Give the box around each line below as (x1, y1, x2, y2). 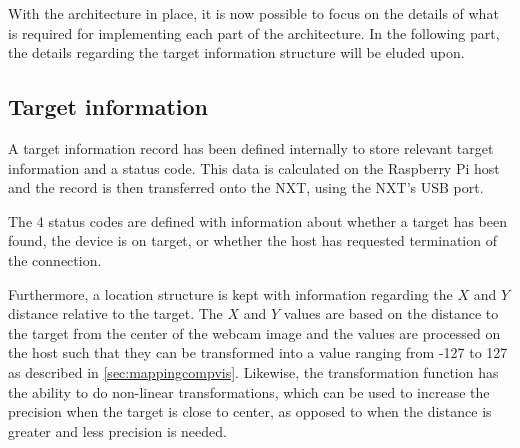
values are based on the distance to (283, 303, 499, 324)
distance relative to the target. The (8, 303, 223, 324)
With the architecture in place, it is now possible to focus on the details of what (8, 3, 499, 23)
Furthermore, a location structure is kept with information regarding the (8, 283, 453, 304)
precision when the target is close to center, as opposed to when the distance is (8, 401, 492, 422)
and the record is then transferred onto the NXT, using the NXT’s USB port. (8, 177, 484, 198)
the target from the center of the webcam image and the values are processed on (8, 322, 501, 343)
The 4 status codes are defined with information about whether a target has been (8, 210, 508, 231)
